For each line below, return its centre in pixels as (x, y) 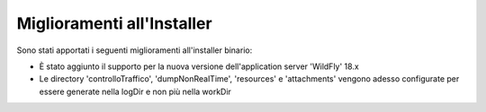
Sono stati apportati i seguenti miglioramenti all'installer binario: (135, 50)
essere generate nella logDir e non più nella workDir (135, 91)
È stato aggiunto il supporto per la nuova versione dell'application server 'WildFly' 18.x (199, 66)
